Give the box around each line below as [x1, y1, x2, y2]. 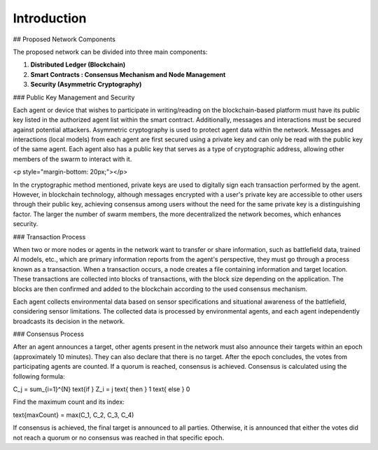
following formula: [13, 372, 66, 381]
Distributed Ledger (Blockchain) [30, 60, 126, 69]
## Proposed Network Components [13, 35, 115, 43]
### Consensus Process [13, 330, 84, 339]
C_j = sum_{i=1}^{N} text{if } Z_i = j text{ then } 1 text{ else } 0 [13, 385, 190, 393]
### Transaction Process [13, 232, 86, 241]
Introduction [13, 10, 87, 26]
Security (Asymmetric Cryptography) [30, 80, 142, 89]
